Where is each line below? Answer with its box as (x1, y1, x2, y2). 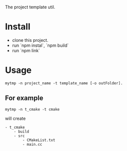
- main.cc (22, 142, 42, 147)
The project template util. (5, 4, 55, 10)
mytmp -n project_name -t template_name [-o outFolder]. (5, 80, 123, 86)
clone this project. (12, 37, 49, 43)
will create (5, 115, 26, 121)
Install (5, 21, 31, 32)
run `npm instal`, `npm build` (12, 42, 69, 48)
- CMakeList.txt (22, 137, 55, 143)
